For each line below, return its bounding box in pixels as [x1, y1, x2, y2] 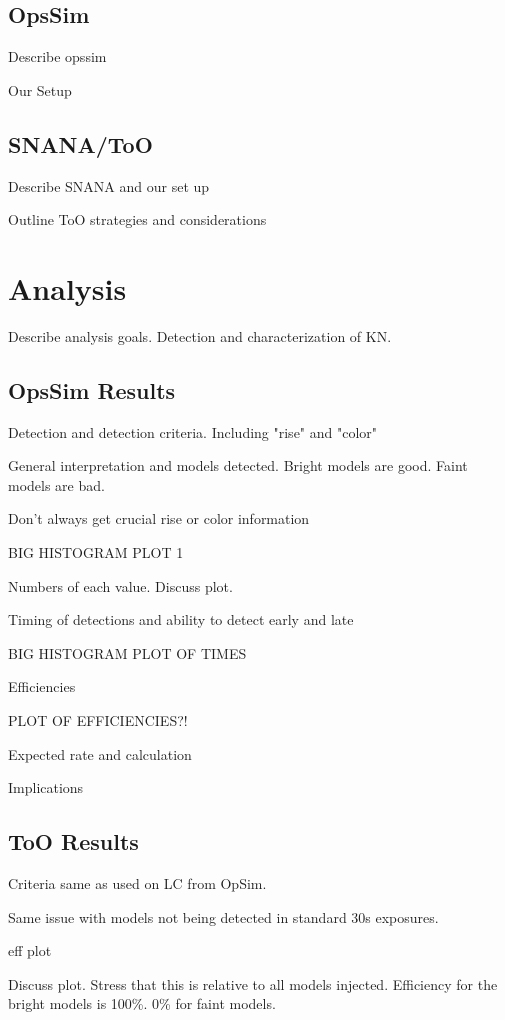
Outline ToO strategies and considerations [8, 209, 267, 230]
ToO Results [8, 826, 139, 857]
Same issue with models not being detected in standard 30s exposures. [8, 906, 439, 927]
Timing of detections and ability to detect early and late [8, 609, 354, 630]
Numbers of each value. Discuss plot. [8, 575, 233, 596]
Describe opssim [8, 46, 107, 67]
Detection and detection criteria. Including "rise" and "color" [8, 421, 378, 442]
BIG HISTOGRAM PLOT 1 [8, 542, 184, 563]
